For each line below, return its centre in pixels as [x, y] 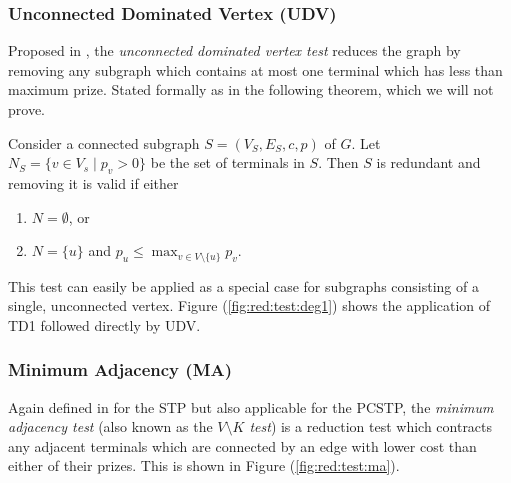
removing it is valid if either [93, 182]
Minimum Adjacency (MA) [120, 369]
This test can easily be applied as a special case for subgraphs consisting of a [243, 285]
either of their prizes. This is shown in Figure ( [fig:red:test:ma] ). [204, 465]
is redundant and [428, 162]
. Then [338, 162]
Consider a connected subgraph [104, 142]
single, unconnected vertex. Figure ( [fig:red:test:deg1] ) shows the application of [249, 305]
